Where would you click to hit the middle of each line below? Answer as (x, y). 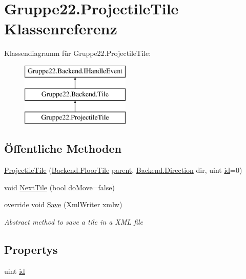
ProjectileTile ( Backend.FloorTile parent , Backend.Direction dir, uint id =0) (123, 170)
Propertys (31, 249)
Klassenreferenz (61, 28)
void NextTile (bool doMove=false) (59, 187)
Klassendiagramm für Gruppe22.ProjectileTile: (78, 53)
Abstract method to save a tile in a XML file (74, 221)
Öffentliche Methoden (63, 148)
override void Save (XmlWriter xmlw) (63, 204)
